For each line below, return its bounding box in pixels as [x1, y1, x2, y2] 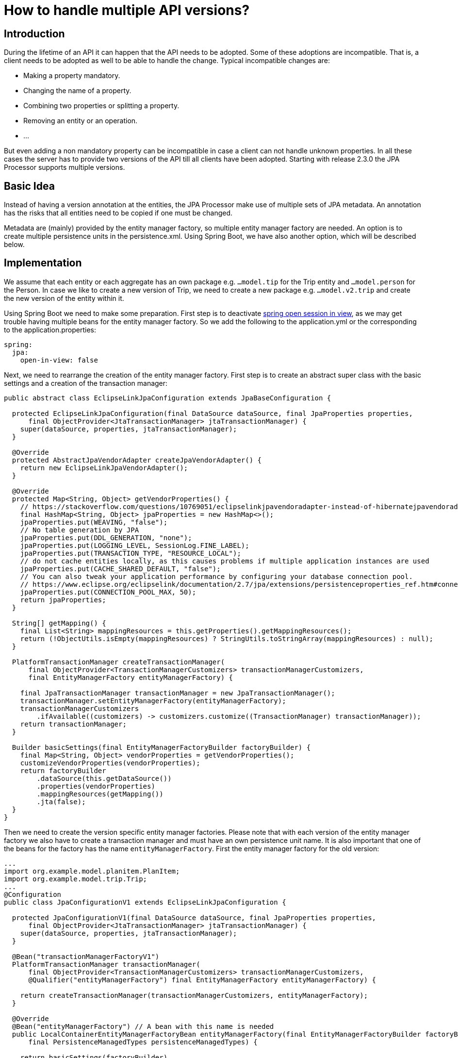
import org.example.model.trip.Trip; [4, 875, 147, 883]
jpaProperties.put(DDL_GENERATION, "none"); [20, 533, 192, 542]
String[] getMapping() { [12, 619, 106, 627]
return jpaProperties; [20, 595, 106, 604]
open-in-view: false [20, 356, 98, 364]
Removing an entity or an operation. [23, 116, 138, 125]
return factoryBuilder [20, 766, 106, 775]
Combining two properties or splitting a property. [23, 101, 180, 110]
